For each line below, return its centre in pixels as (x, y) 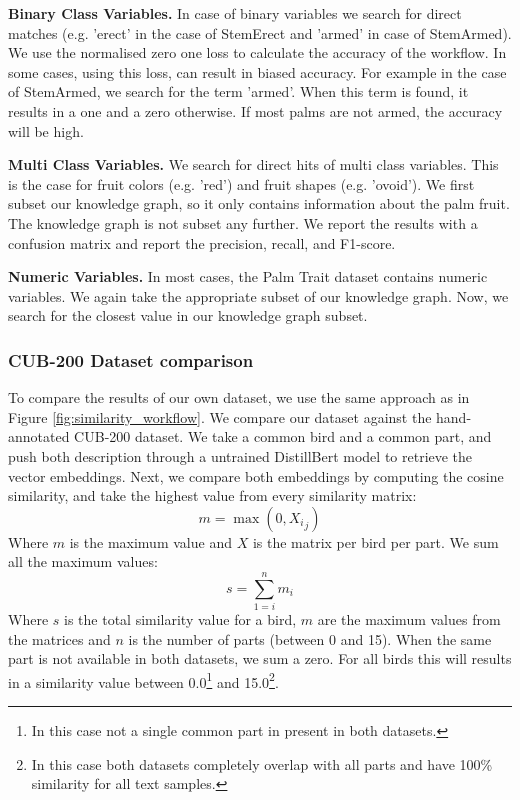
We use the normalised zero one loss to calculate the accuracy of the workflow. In (257, 52)
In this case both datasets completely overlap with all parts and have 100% (262, 763)
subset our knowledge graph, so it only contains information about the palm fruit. (259, 203)
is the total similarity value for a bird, (180, 619)
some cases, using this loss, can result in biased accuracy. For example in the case (257, 71)
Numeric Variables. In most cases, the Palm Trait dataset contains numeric (248, 276)
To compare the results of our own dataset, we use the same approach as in (239, 397)
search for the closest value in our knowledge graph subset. (188, 315)
